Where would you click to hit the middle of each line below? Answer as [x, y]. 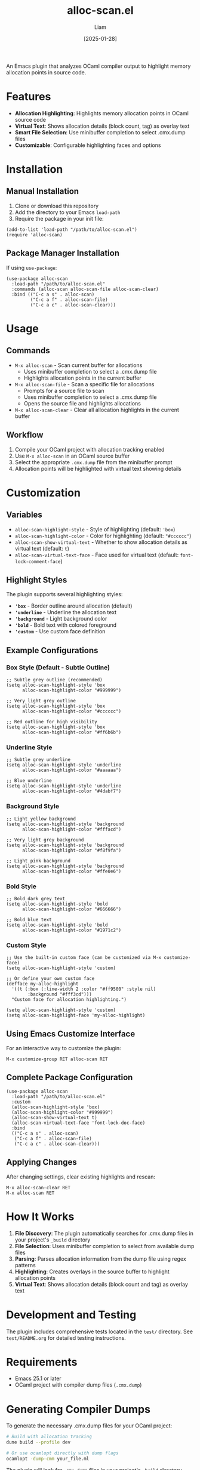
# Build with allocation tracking [49, 1437]
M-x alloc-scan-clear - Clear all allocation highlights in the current [97, 410]
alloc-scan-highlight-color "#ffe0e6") [71, 871]
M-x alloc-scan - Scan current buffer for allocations [79, 365]
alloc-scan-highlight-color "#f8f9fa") [71, 850]
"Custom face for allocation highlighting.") [69, 1000]
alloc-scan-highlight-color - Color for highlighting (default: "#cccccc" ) [103, 536]
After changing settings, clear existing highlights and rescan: [81, 1177]
